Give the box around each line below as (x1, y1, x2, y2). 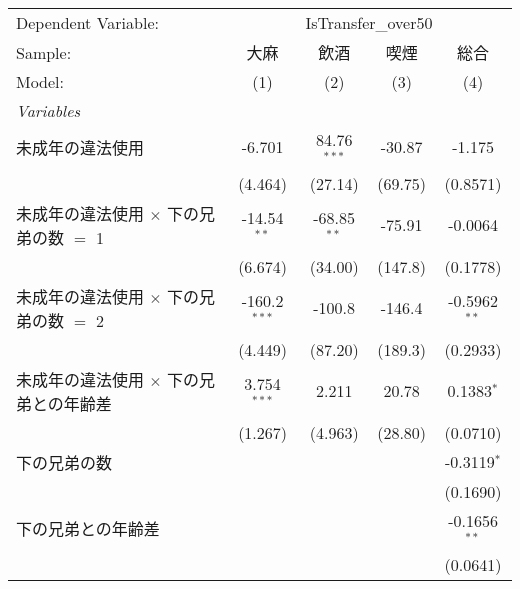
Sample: (16, 40, 72, 64)
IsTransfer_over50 (305, 11, 433, 34)
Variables (16, 99, 81, 122)
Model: (16, 70, 65, 93)
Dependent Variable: (16, 11, 159, 34)
